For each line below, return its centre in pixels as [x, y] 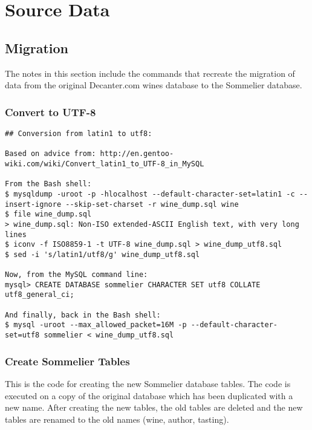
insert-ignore [33, 204]
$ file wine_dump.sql [48, 214]
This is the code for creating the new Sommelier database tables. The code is [148, 383]
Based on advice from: [50, 154]
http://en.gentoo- [137, 154]
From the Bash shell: [48, 184]
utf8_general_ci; [40, 295]
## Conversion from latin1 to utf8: [79, 133]
